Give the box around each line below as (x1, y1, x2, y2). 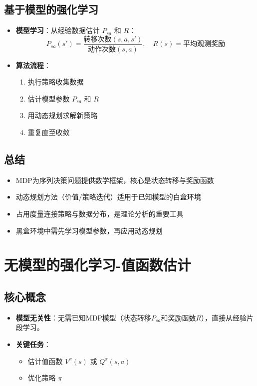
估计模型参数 (27, 93, 70, 103)
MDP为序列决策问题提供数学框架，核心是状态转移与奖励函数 (15, 174, 214, 185)
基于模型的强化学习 (4, 1, 98, 17)
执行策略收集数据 (27, 76, 84, 87)
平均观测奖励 (183, 40, 225, 48)
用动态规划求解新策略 (27, 110, 98, 120)
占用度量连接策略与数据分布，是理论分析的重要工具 (15, 208, 184, 219)
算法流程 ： (15, 59, 51, 70)
